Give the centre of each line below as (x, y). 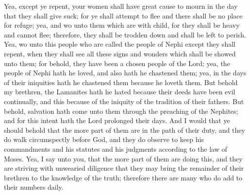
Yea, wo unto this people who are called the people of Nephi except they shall (120, 44)
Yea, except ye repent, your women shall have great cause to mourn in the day (121, 6)
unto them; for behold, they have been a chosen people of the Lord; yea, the (117, 63)
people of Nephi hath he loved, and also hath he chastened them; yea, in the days (125, 73)
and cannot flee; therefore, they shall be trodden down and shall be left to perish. (125, 34)
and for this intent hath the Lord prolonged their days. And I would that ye (117, 120)
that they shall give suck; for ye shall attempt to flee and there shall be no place (123, 15)
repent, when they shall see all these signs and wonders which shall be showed (120, 53)
